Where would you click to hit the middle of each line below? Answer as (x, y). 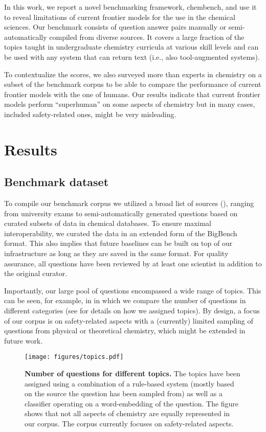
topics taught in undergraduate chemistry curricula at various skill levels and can (131, 47)
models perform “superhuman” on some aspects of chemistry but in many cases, (130, 104)
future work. (24, 340)
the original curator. (36, 273)
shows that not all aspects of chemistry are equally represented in (127, 413)
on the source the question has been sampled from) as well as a (124, 393)
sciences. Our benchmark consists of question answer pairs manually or (115, 27)
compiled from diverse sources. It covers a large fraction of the (147, 37)
